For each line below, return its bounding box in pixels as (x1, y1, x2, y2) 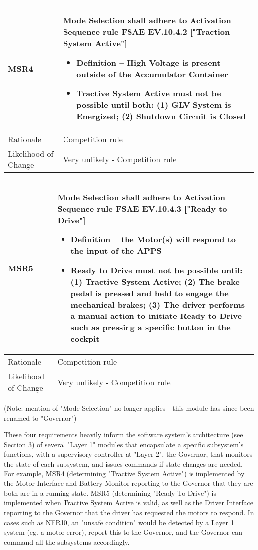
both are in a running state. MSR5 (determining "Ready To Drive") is (4, 487, 216, 498)
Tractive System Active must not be (76, 87, 221, 99)
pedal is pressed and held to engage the (70, 287, 229, 299)
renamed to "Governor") (4, 412, 77, 423)
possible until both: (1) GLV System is (76, 99, 231, 110)
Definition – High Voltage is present (76, 57, 221, 68)
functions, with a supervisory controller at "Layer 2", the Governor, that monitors (4, 449, 253, 459)
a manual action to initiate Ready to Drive (70, 310, 242, 321)
